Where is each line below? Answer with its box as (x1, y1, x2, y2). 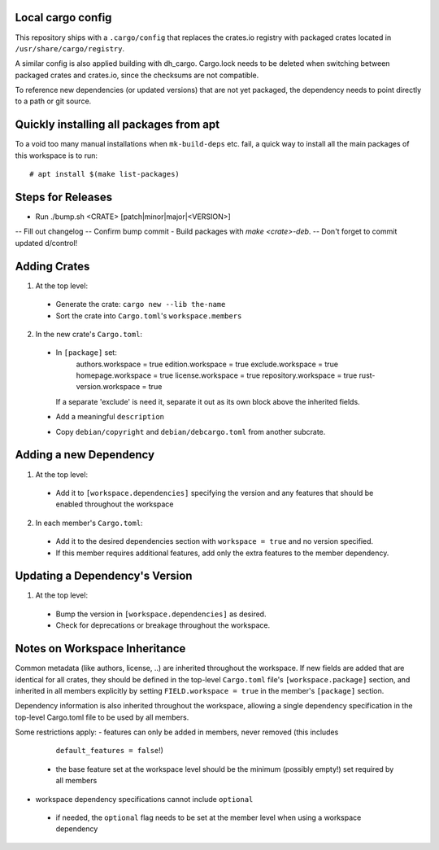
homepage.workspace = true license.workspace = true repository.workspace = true (76, 370, 358, 380)
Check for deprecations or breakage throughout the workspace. (55, 620, 271, 630)
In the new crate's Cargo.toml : (35, 329, 142, 339)
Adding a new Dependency (15, 448, 154, 462)
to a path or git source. (15, 96, 92, 106)
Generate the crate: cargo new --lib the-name (55, 300, 226, 309)
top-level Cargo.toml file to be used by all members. (15, 712, 189, 722)
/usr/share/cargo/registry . (15, 43, 125, 53)
